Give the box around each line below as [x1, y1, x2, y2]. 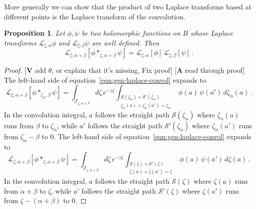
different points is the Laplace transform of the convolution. [4, 11, 186, 21]
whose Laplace [190, 28, 234, 38]
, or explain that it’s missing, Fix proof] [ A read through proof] [52, 65, 245, 75]
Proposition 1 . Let [4, 28, 65, 38]
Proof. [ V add [4, 65, 46, 75]
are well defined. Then [92, 37, 159, 48]
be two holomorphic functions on [81, 28, 181, 38]
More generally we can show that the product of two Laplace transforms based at [4, 1, 252, 11]
